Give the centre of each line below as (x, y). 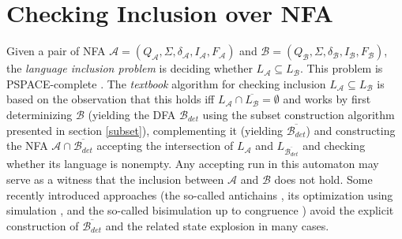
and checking (334, 146)
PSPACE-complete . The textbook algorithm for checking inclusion (166, 83)
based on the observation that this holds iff (111, 99)
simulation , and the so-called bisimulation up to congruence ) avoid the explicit (200, 210)
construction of (43, 225)
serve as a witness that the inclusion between (115, 179)
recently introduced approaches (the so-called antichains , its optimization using (200, 194)
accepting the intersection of (165, 146)
